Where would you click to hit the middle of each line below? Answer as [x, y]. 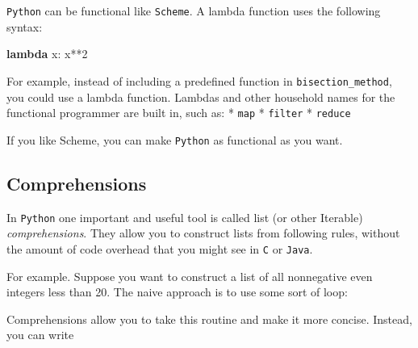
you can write [40, 335]
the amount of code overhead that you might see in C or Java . [160, 248]
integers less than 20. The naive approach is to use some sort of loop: [177, 292]
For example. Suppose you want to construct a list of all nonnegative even [190, 276]
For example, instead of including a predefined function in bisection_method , [199, 80]
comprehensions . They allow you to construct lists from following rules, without [203, 233]
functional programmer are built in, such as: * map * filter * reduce [179, 113]
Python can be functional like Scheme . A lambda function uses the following [194, 10]
